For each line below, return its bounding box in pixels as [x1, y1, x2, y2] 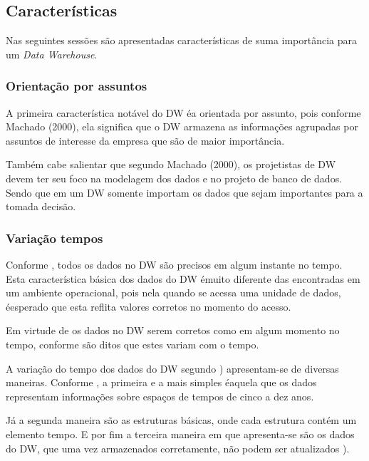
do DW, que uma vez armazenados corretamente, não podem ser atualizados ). [6, 440, 350, 455]
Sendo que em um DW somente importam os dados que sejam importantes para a [6, 185, 363, 200]
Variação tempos [6, 229, 103, 247]
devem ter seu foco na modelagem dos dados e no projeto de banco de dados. [6, 170, 343, 185]
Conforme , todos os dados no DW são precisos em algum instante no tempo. [6, 257, 343, 271]
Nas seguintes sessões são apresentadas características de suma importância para [6, 33, 358, 48]
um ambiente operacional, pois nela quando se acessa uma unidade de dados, [6, 285, 341, 300]
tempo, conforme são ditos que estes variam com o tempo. [6, 336, 259, 351]
